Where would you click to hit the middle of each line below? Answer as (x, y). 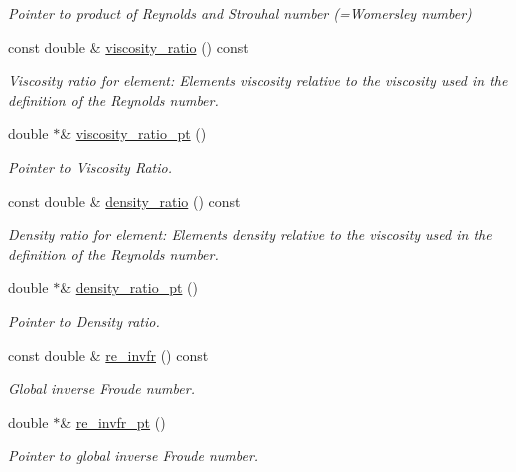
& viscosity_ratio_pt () (133, 133)
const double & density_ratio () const (124, 200)
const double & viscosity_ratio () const (128, 46)
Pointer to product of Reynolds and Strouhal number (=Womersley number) (240, 13)
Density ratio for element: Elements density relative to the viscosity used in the (250, 234)
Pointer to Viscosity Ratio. (90, 166)
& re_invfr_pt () (113, 421)
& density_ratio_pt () (129, 287)
